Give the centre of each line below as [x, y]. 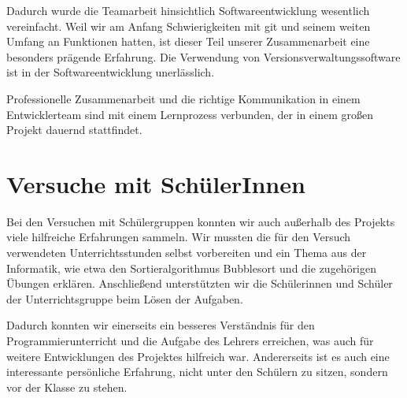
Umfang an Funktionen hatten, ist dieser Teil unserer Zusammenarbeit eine [188, 41]
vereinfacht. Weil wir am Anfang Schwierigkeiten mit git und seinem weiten [189, 26]
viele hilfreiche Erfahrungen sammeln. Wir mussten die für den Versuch [179, 237]
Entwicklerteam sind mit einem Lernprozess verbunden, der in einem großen [190, 114]
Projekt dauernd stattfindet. [74, 130]
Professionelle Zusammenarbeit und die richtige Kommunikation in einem [183, 98]
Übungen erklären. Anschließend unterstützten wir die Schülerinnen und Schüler [200, 283]
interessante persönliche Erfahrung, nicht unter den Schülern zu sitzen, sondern [197, 372]
